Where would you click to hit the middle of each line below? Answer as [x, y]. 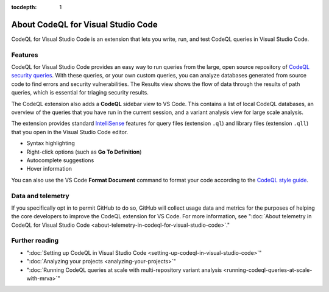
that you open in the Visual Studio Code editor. [70, 132]
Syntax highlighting [51, 143]
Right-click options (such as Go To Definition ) [84, 152]
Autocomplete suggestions [60, 160]
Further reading [35, 241]
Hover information [49, 169]
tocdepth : [24, 7]
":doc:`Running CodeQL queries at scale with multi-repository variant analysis [124, 270]
